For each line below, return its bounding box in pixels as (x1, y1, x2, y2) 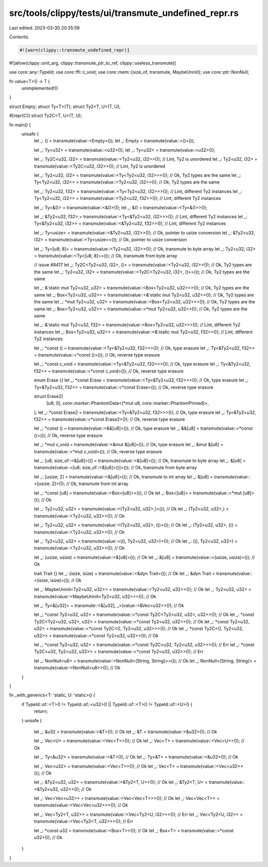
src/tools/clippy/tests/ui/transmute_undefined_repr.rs (9, 7, 239, 18)
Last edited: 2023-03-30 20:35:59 (9, 25, 80, 31)
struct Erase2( (34, 393, 63, 399)
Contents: (9, 34, 29, 40)
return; (34, 708, 48, 714)
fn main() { (9, 122, 31, 128)
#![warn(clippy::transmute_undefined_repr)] (19, 47, 130, 53)
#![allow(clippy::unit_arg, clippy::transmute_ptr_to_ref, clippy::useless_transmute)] (9, 60, 176, 66)
